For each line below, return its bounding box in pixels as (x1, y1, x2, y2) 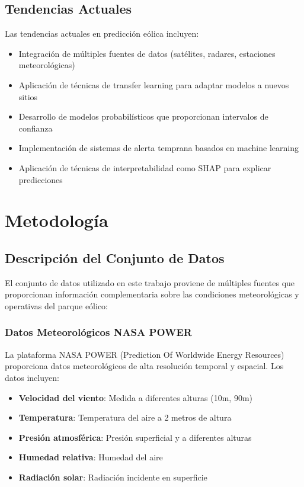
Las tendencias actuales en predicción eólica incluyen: (5, 27, 199, 40)
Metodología (5, 208, 108, 232)
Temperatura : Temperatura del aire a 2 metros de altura (18, 411, 232, 424)
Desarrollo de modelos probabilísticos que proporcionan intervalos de (18, 110, 268, 123)
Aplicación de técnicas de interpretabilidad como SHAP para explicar (18, 161, 271, 174)
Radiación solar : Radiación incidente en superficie (18, 470, 207, 483)
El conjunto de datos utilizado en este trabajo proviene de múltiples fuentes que (5, 276, 295, 289)
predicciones (18, 173, 63, 185)
